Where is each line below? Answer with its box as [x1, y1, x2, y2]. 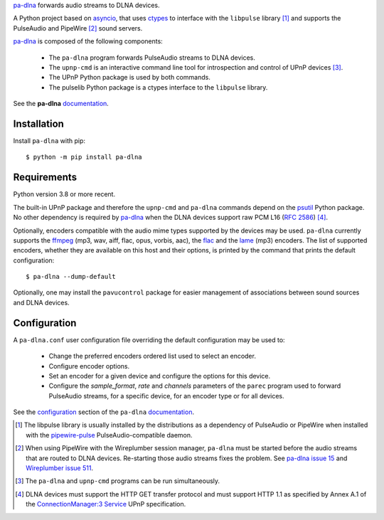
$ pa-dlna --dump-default [26, 272, 117, 281]
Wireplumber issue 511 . [26, 464, 94, 472]
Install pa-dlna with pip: [13, 137, 85, 145]
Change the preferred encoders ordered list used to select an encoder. [48, 352, 256, 361]
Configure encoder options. [48, 361, 130, 370]
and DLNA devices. [13, 298, 70, 307]
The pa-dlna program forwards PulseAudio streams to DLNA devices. [48, 53, 256, 62]
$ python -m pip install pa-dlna [26, 153, 142, 161]
